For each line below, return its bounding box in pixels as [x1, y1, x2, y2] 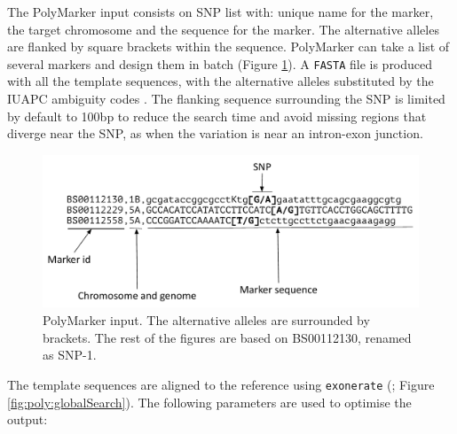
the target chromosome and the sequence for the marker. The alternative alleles [7, 19, 439, 38]
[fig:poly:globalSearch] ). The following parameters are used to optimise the [7, 392, 412, 411]
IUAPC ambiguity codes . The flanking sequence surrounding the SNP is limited [7, 89, 445, 108]
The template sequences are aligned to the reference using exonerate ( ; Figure [7, 375, 435, 393]
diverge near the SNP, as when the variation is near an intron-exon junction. [7, 124, 423, 143]
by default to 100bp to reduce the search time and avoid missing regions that [7, 106, 427, 125]
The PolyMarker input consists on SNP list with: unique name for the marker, [7, 3, 434, 20]
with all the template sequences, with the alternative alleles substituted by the [7, 72, 434, 90]
